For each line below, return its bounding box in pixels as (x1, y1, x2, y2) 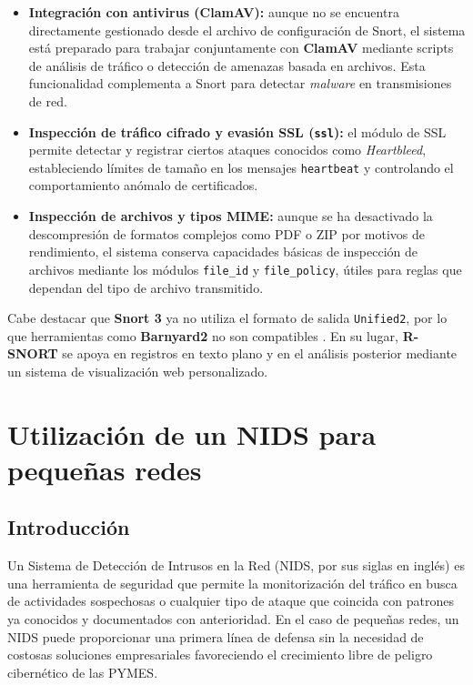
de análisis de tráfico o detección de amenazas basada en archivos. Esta (28, 55, 426, 75)
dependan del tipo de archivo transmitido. (28, 277, 264, 297)
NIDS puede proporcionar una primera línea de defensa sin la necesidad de (7, 627, 424, 646)
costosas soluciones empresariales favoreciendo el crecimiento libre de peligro (7, 645, 433, 664)
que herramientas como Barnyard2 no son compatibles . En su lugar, (7, 326, 398, 345)
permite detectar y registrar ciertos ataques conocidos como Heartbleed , (28, 140, 427, 159)
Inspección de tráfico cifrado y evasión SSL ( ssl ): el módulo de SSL (28, 122, 447, 141)
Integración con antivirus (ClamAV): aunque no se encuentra (28, 3, 399, 21)
